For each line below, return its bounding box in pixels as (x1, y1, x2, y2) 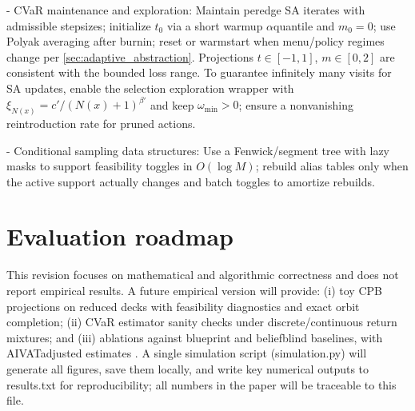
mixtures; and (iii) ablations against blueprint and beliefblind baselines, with (6, 329, 383, 345)
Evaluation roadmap (6, 220, 233, 253)
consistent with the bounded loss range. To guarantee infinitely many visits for (6, 64, 392, 81)
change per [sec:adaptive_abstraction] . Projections (6, 48, 253, 65)
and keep (150, 96, 194, 113)
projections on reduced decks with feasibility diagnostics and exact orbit (6, 297, 360, 314)
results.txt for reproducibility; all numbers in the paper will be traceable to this (6, 376, 397, 393)
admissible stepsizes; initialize (6, 17, 151, 34)
